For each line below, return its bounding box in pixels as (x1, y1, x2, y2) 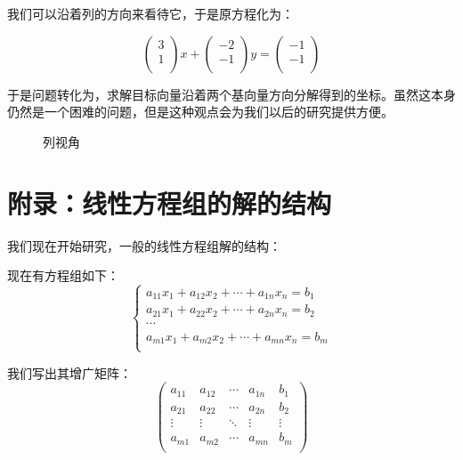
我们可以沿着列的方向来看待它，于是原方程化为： (7, 4, 294, 22)
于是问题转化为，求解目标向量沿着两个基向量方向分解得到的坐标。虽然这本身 (7, 85, 456, 103)
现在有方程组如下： (7, 266, 119, 285)
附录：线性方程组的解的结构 (7, 184, 332, 221)
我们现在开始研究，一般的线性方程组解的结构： (7, 236, 281, 254)
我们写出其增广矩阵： (7, 363, 132, 382)
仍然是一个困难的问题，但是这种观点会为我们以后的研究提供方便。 (7, 102, 394, 121)
